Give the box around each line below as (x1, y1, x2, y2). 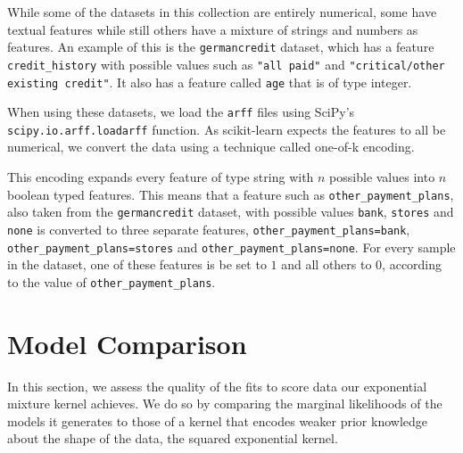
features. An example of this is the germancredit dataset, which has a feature (7, 37, 434, 56)
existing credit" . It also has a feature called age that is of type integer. (7, 72, 412, 91)
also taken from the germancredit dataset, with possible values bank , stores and (7, 202, 454, 221)
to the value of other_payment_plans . (7, 272, 216, 291)
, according (382, 255, 442, 274)
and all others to (281, 255, 372, 274)
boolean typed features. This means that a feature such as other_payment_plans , (7, 185, 454, 203)
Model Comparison (7, 325, 247, 361)
